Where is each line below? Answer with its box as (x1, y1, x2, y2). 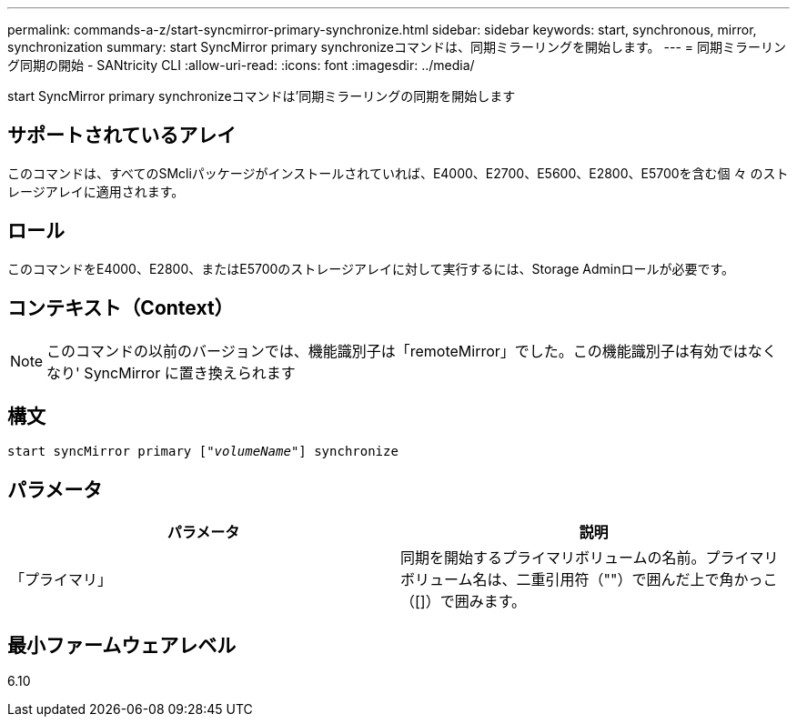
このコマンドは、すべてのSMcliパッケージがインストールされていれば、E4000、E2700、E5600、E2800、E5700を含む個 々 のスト (7, 165, 789, 181)
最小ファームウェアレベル (7, 633, 237, 657)
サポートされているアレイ (7, 124, 237, 147)
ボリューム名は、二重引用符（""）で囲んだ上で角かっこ (400, 570, 778, 589)
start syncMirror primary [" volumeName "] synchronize (7, 444, 398, 459)
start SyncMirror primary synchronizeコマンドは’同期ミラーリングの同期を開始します (7, 88, 516, 104)
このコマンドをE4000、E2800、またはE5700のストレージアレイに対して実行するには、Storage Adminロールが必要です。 (7, 260, 735, 277)
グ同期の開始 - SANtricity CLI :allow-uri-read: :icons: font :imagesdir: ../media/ (7, 57, 475, 73)
